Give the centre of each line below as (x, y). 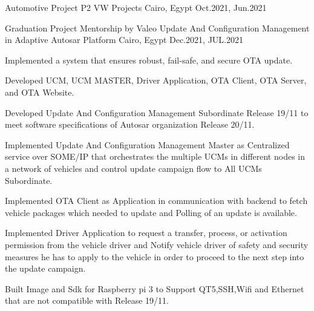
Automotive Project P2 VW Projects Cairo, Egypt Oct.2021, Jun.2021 (136, 7)
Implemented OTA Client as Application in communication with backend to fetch (156, 201)
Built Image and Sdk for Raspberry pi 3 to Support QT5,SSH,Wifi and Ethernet (155, 288)
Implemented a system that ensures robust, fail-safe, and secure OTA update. (149, 60)
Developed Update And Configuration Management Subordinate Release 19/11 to (157, 112)
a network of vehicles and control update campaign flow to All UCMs (133, 168)
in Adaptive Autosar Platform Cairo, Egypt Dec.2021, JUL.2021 (124, 40)
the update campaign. (45, 268)
